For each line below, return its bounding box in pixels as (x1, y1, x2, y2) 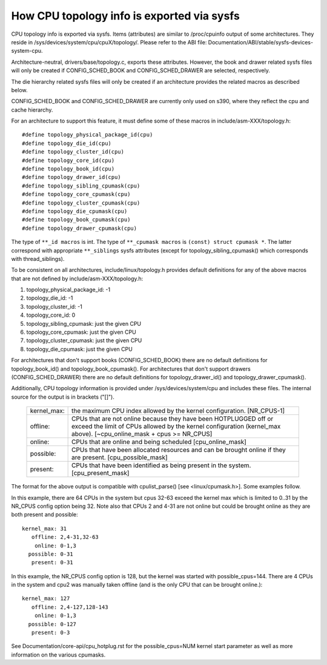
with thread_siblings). (11, 255, 65, 262)
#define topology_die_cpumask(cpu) (22, 208, 128, 215)
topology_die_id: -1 (26, 294, 73, 302)
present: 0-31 (31, 559, 73, 566)
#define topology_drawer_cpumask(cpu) (22, 224, 137, 232)
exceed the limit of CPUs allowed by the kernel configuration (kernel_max (71, 422, 281, 431)
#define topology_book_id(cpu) (22, 166, 115, 172)
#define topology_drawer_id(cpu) (22, 174, 121, 181)
